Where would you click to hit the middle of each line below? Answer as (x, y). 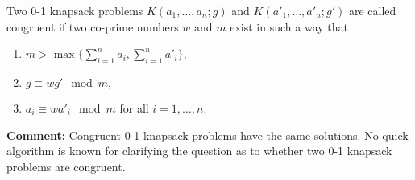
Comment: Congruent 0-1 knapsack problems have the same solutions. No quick (207, 135)
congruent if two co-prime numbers (93, 26)
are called (372, 10)
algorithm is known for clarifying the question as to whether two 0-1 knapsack (199, 151)
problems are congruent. (66, 166)
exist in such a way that (289, 26)
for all (134, 107)
